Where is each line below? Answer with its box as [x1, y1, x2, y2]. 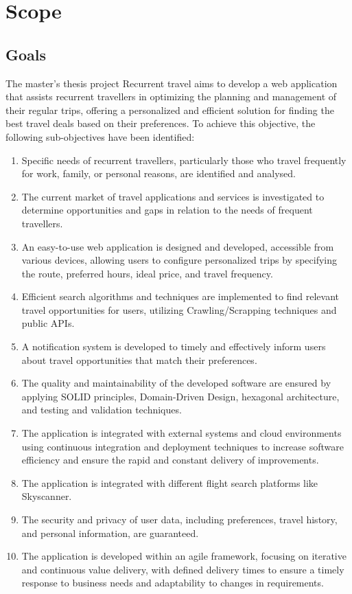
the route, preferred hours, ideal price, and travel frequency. [21, 266, 273, 280]
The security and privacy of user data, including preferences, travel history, [21, 512, 338, 527]
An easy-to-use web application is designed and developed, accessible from [21, 239, 334, 253]
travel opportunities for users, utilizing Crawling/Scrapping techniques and [21, 302, 337, 317]
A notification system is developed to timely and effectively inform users [21, 339, 326, 354]
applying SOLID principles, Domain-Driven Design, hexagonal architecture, [21, 389, 340, 403]
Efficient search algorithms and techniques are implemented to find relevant [21, 289, 339, 304]
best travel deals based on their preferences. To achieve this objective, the [5, 116, 316, 130]
